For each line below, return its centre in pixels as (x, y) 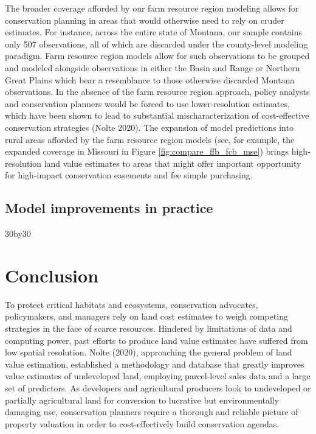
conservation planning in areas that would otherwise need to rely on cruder (145, 20)
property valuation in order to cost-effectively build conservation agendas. (142, 423)
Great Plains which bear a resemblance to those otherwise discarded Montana (150, 79)
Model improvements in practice (109, 208)
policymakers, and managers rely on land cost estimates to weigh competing (146, 316)
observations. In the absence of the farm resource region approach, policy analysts (157, 92)
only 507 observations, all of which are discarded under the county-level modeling (156, 44)
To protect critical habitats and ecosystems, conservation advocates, (132, 304)
